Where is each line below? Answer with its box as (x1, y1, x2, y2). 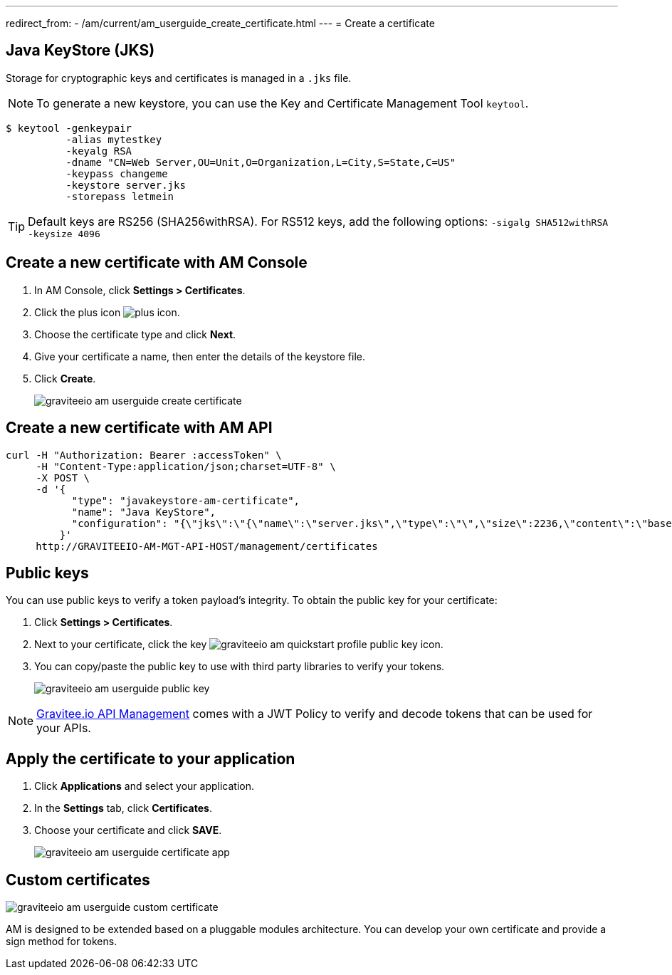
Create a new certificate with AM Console (6, 254, 308, 272)
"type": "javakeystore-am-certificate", (71, 494, 300, 506)
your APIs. (36, 721, 91, 736)
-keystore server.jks (65, 179, 186, 191)
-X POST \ (36, 471, 90, 484)
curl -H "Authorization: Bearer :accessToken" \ (6, 449, 282, 461)
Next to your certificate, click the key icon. (34, 638, 443, 651)
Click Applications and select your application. (34, 780, 255, 793)
